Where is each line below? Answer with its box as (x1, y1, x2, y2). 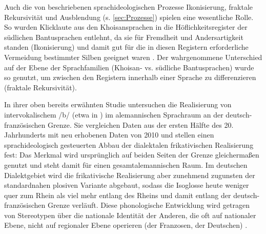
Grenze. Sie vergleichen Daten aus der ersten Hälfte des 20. (47, 119, 234, 130)
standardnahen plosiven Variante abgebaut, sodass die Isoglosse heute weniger (4, 180, 249, 190)
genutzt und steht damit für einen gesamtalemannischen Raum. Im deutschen (4, 159, 248, 170)
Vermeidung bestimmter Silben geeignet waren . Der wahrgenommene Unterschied (4, 51, 262, 62)
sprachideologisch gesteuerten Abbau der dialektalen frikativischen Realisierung (4, 139, 254, 150)
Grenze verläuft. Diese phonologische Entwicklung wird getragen (47, 200, 250, 210)
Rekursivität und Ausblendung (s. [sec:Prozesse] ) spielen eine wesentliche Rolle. (4, 11, 254, 22)
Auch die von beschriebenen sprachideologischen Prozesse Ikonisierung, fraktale (4, 2, 253, 12)
